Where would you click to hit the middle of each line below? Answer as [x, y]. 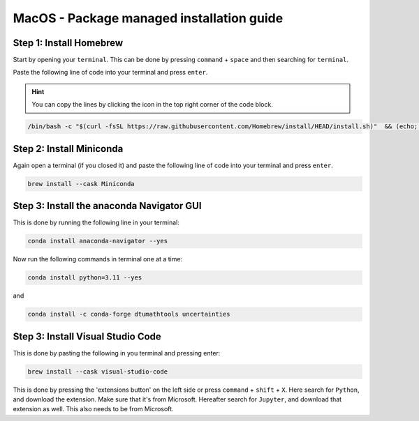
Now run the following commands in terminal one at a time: [98, 259]
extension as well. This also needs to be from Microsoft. [93, 409]
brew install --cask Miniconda [81, 184]
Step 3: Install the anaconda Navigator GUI [107, 206]
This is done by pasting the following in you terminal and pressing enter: [117, 353]
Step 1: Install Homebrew [68, 43]
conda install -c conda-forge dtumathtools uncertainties [129, 314]
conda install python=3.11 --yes [85, 278]
